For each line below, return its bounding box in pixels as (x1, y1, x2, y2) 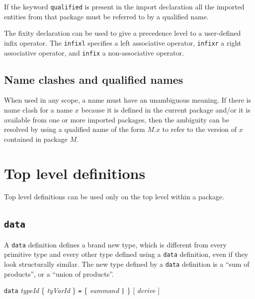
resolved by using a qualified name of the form (4, 124, 145, 134)
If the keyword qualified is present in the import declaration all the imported (4, 1, 245, 11)
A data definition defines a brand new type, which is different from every (4, 239, 227, 249)
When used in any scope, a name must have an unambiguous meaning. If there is (4, 95, 252, 105)
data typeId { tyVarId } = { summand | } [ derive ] (4, 285, 160, 296)
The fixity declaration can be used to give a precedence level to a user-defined (4, 28, 241, 38)
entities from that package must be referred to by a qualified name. (4, 11, 209, 21)
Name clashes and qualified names (4, 71, 183, 87)
